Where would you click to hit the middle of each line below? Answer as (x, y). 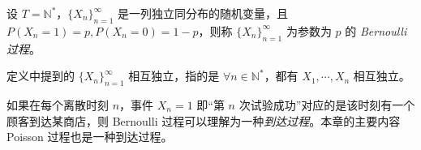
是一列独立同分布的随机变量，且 (202, 13)
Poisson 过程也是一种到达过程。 (90, 137)
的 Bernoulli (376, 30)
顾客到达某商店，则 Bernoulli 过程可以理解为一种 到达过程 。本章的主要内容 (204, 120)
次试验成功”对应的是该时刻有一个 (327, 104)
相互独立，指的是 (174, 76)
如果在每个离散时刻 (58, 104)
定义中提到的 (41, 76)
